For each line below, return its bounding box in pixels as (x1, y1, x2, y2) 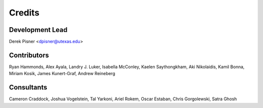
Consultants (9, 83, 47, 92)
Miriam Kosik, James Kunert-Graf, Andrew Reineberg (9, 71, 115, 77)
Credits (9, 7, 40, 18)
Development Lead (9, 26, 68, 34)
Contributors (9, 51, 49, 59)
